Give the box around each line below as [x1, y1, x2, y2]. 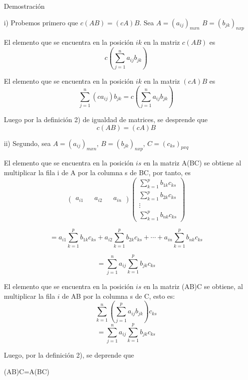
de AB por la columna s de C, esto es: [62, 290, 175, 301]
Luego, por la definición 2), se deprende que [4, 349, 134, 360]
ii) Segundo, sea [4, 138, 51, 148]
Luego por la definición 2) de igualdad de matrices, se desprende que [4, 114, 208, 125]
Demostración [4, 1, 45, 11]
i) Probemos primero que [4, 17, 78, 27]
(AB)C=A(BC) [4, 366, 50, 376]
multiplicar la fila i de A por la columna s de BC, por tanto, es [4, 167, 191, 177]
